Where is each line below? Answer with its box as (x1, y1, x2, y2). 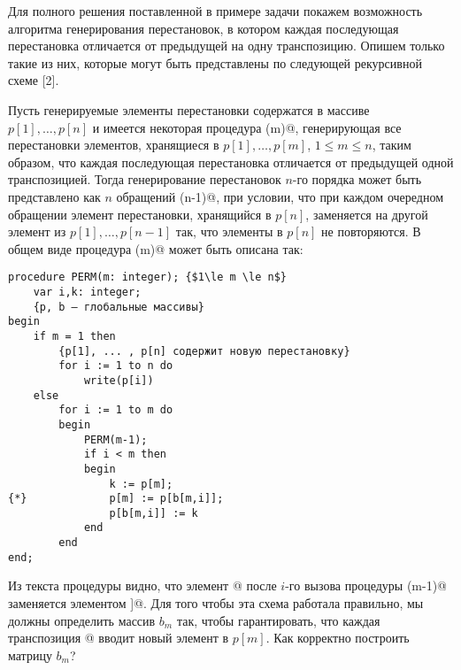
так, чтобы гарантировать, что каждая (176, 611, 380, 629)
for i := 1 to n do (58, 359, 173, 373)
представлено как (8, 187, 101, 205)
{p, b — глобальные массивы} (33, 300, 204, 313)
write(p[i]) (83, 374, 154, 387)
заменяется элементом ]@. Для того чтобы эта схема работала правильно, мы (8, 594, 424, 612)
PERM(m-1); (83, 433, 148, 446)
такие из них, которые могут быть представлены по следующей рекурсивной (8, 53, 422, 72)
